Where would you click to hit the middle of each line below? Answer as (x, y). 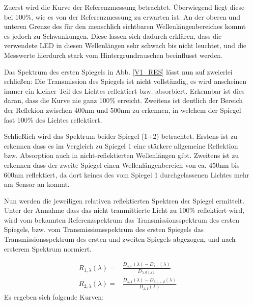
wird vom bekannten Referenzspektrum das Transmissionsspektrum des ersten (122, 219)
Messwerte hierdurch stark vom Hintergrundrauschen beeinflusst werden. (113, 55)
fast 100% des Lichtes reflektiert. (53, 119)
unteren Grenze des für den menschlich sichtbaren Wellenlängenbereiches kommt (125, 26)
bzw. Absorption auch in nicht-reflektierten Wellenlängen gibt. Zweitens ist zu (121, 155)
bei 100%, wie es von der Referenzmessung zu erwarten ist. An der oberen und (122, 16)
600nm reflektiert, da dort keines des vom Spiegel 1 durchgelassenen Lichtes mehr (127, 174)
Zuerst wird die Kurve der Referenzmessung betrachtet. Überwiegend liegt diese (124, 7)
